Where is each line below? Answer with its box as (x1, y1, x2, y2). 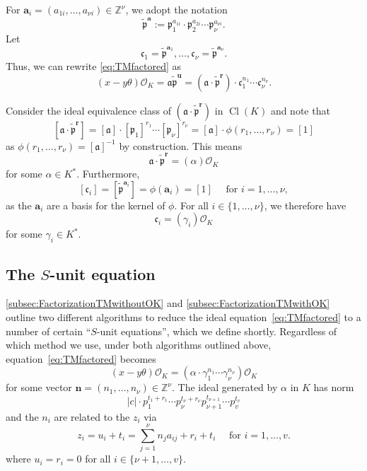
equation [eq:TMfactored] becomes (6, 351, 156, 366)
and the (6, 409, 39, 424)
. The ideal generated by (171, 380, 278, 395)
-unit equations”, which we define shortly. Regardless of (96, 323, 337, 338)
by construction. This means (119, 138, 243, 153)
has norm (313, 380, 354, 395)
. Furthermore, (76, 166, 140, 181)
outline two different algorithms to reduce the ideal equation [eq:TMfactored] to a (6, 309, 361, 324)
